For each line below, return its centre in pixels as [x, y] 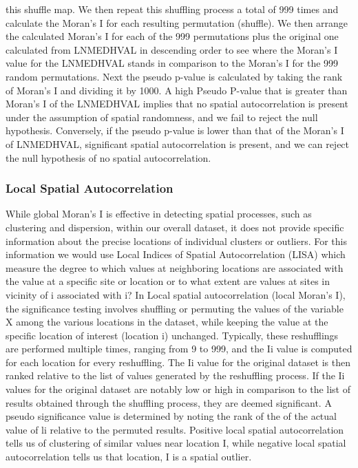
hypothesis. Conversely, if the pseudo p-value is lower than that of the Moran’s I [175, 130]
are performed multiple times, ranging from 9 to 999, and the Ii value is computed [179, 349]
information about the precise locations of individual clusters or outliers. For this [177, 241]
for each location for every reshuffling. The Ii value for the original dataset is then [178, 362]
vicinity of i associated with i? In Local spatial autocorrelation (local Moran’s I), [176, 294]
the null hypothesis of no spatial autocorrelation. [108, 157]
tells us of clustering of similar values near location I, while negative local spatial [176, 443]
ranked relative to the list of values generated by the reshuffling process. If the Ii [175, 375]
